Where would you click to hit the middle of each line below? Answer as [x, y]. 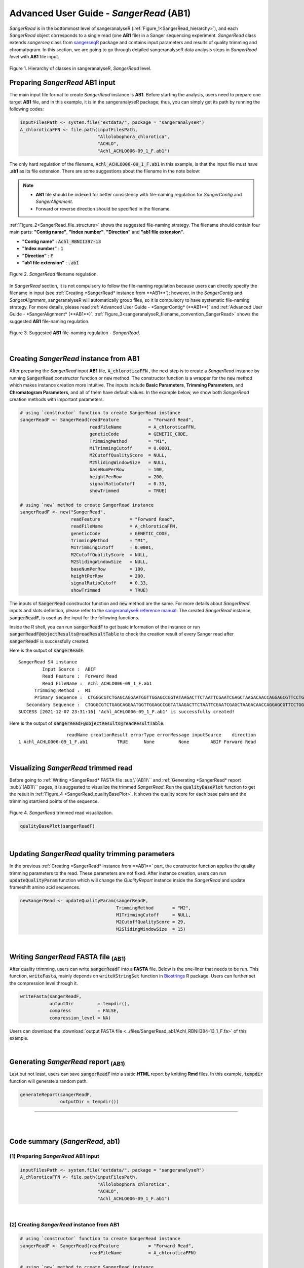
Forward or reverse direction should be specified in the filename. [103, 208]
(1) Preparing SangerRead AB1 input [54, 1156]
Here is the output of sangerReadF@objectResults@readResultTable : [87, 723]
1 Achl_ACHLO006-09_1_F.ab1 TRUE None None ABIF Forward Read [137, 742]
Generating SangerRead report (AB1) [67, 1063]
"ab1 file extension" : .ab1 [50, 263]
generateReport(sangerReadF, [56, 1095]
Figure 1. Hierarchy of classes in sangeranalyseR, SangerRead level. [80, 68]
